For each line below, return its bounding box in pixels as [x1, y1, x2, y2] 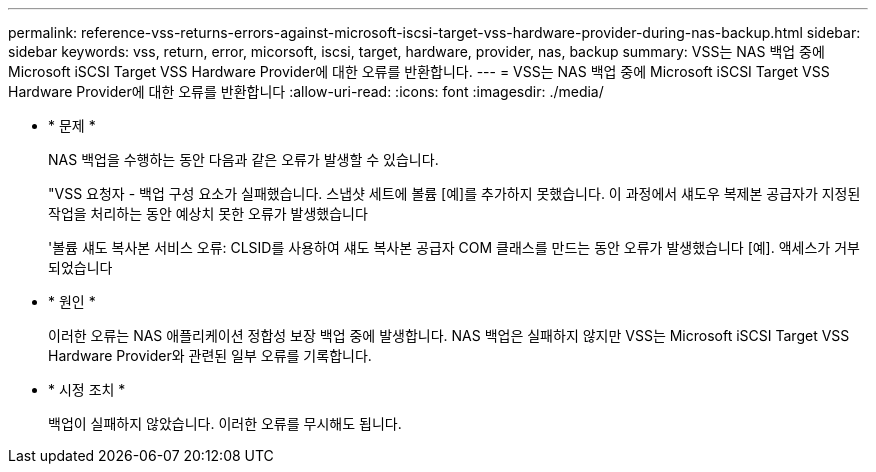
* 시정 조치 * [48, 381, 126, 398]
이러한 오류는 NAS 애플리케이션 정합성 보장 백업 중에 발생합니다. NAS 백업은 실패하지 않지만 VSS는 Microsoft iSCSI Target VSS [48, 327, 850, 344]
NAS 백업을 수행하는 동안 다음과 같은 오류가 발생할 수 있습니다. [48, 151, 439, 168]
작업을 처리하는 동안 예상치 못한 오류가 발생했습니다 [48, 205, 368, 222]
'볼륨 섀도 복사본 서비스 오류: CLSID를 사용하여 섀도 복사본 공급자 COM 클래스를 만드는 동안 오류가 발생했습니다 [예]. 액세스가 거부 [48, 239, 860, 256]
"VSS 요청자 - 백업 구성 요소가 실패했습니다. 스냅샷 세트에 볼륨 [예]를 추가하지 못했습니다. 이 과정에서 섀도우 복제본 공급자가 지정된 [48, 185, 861, 202]
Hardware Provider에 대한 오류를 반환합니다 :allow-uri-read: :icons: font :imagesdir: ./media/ [8, 83, 604, 100]
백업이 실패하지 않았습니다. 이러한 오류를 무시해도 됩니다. [48, 415, 402, 432]
